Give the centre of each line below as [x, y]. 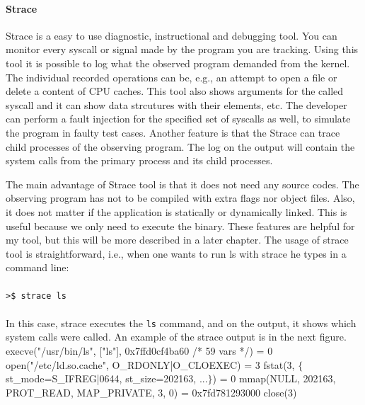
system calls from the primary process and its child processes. [139, 160]
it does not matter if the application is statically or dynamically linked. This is [176, 211]
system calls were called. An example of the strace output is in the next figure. [176, 337]
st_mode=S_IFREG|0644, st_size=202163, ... [107, 378]
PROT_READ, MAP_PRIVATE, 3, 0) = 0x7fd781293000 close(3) [151, 392]
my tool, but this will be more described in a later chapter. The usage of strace [177, 240]
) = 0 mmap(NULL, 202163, [274, 378]
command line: [37, 267]
